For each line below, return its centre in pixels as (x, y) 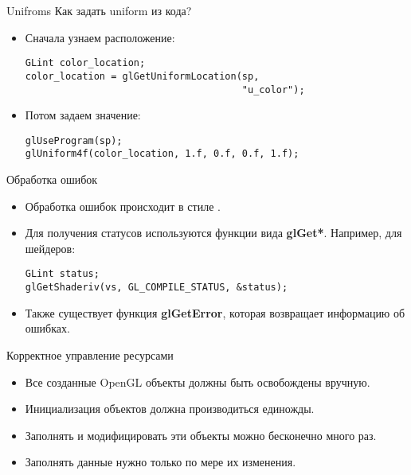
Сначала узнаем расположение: (100, 37)
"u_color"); (273, 90)
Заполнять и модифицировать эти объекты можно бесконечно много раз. (201, 435)
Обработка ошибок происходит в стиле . (123, 206)
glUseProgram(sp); (74, 140)
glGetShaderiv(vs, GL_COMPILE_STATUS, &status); (157, 288)
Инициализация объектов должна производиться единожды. (170, 409)
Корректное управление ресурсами (90, 354)
